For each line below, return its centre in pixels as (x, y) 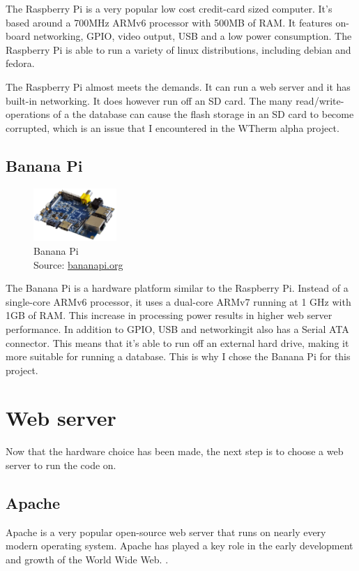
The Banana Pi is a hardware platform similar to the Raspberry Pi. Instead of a (177, 288)
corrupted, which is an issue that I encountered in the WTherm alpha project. (173, 127)
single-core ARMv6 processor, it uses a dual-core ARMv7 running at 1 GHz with (178, 301)
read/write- (320, 100)
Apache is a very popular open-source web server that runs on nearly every (166, 532)
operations (28, 114)
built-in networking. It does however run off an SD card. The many (149, 100)
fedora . (20, 63)
